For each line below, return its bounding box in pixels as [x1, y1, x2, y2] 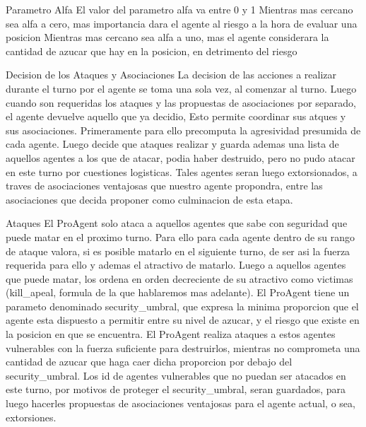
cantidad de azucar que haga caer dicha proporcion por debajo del [6, 354, 293, 369]
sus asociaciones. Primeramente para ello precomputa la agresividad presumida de [6, 122, 361, 137]
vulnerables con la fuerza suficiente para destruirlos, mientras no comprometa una [6, 340, 360, 355]
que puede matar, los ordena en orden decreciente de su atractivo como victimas [6, 271, 353, 286]
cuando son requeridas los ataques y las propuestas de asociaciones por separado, [6, 95, 357, 110]
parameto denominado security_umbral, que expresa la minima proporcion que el [6, 298, 359, 313]
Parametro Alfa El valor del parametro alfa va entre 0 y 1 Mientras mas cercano [6, 2, 353, 16]
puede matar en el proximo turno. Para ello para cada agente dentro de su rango [6, 229, 355, 244]
